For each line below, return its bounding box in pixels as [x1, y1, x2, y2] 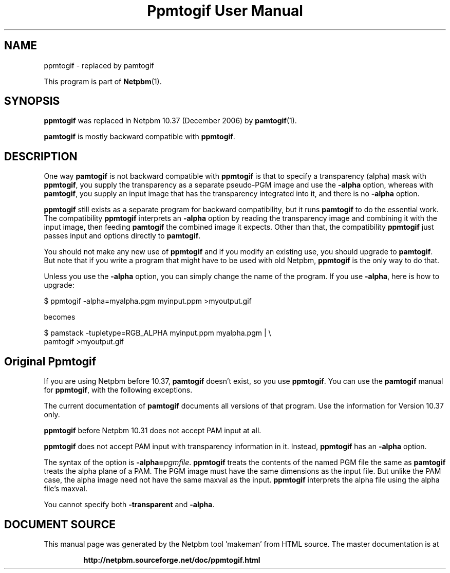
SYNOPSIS [4, 95, 60, 108]
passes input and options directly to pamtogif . [44, 231, 201, 241]
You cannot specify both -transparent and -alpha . [44, 500, 215, 509]
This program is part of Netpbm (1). [44, 77, 162, 86]
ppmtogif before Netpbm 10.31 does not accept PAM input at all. [44, 426, 261, 435]
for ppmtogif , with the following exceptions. [44, 385, 193, 395]
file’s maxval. [44, 484, 87, 493]
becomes [44, 312, 76, 322]
